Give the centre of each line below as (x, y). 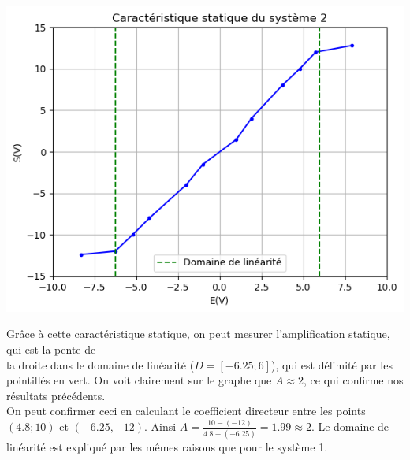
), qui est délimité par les (332, 364)
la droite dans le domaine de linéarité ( (101, 364)
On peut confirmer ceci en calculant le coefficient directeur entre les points (186, 411)
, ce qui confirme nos (354, 380)
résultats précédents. (56, 395)
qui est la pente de (51, 349)
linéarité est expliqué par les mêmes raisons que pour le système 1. (167, 446)
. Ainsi (160, 427)
